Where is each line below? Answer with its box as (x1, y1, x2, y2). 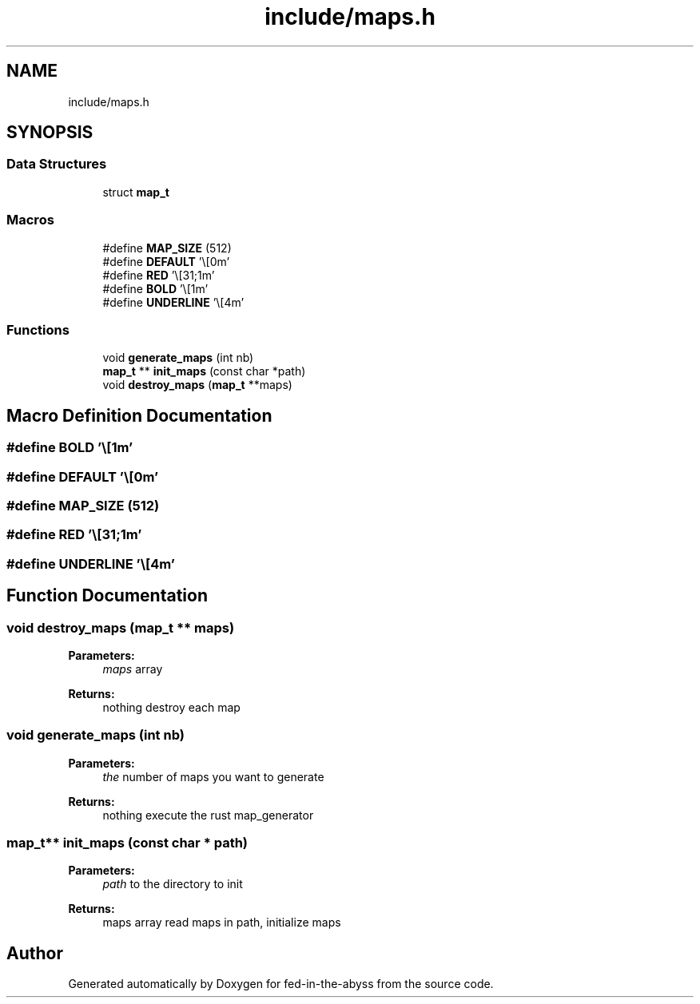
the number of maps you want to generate (102, 769, 324, 784)
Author (6, 942, 63, 963)
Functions (6, 321, 70, 338)
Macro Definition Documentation (6, 405, 272, 426)
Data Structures (6, 156, 107, 173)
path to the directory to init (102, 877, 243, 891)
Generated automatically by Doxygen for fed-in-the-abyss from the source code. (68, 977, 494, 991)
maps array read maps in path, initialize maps (102, 915, 341, 930)
